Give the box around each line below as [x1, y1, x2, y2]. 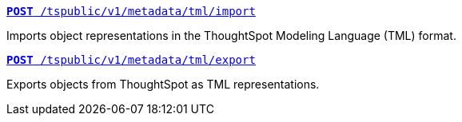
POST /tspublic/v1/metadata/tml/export [6, 53, 256, 66]
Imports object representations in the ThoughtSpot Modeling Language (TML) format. [6, 29, 456, 42]
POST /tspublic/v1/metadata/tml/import [6, 5, 256, 18]
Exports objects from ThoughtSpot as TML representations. [6, 77, 320, 91]
